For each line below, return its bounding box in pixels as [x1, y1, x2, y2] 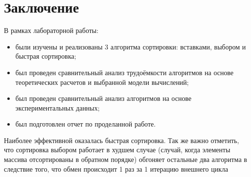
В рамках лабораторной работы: [4, 25, 98, 35]
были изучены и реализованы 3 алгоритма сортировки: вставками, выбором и [15, 41, 246, 51]
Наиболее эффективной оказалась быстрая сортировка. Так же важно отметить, [4, 135, 239, 145]
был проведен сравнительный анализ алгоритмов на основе [15, 93, 192, 103]
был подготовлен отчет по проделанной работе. [15, 119, 156, 129]
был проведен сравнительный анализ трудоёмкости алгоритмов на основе [15, 67, 233, 77]
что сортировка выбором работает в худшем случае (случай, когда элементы [4, 145, 231, 155]
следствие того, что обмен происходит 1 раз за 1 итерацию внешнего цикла [4, 163, 228, 174]
